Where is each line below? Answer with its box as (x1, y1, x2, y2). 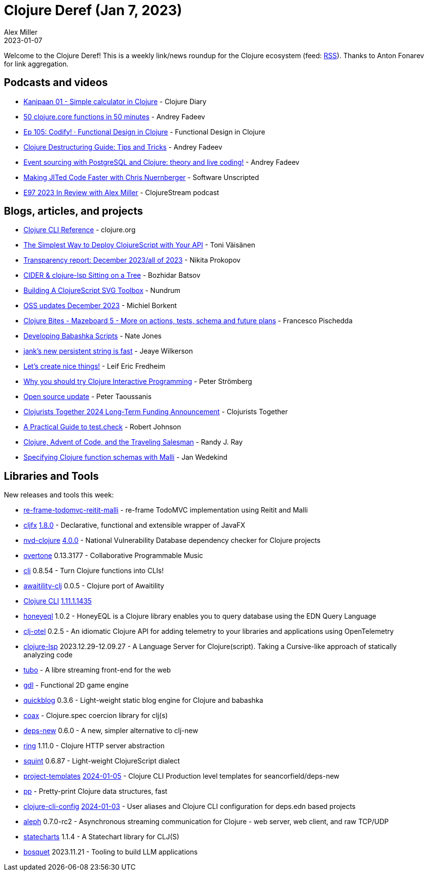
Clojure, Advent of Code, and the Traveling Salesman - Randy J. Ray (23, 438, 243, 447)
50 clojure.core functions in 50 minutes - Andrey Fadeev (23, 112, 205, 121)
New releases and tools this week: (4, 491, 114, 499)
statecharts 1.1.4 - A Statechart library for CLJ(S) (23, 832, 179, 841)
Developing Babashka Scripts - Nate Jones (23, 332, 162, 340)
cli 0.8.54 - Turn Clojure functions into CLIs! (23, 566, 164, 575)
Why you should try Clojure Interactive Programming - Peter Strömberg (23, 377, 252, 386)
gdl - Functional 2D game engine (23, 681, 129, 690)
